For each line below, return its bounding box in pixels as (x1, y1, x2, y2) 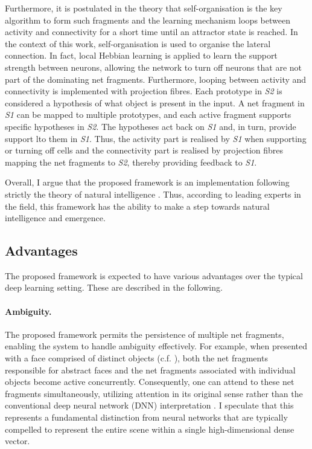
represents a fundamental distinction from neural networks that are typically (5, 411, 288, 424)
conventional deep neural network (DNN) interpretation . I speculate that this (5, 399, 294, 412)
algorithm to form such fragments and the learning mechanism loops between (5, 13, 290, 26)
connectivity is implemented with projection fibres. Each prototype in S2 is (5, 85, 282, 97)
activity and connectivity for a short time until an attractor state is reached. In (5, 25, 298, 38)
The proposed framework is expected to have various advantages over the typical (5, 269, 303, 282)
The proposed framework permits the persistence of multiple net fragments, (5, 328, 284, 340)
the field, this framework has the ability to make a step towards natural (5, 199, 270, 212)
